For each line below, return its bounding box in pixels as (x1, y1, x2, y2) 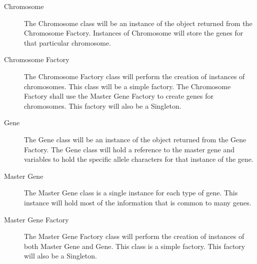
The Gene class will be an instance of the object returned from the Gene (24, 134, 246, 144)
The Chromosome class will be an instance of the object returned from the (24, 18, 252, 28)
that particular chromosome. (24, 37, 111, 48)
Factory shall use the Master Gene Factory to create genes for (24, 91, 213, 101)
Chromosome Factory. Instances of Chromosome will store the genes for (24, 28, 243, 38)
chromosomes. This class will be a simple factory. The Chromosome (24, 81, 231, 91)
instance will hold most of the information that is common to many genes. (24, 197, 251, 207)
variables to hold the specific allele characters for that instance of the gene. (24, 154, 253, 164)
